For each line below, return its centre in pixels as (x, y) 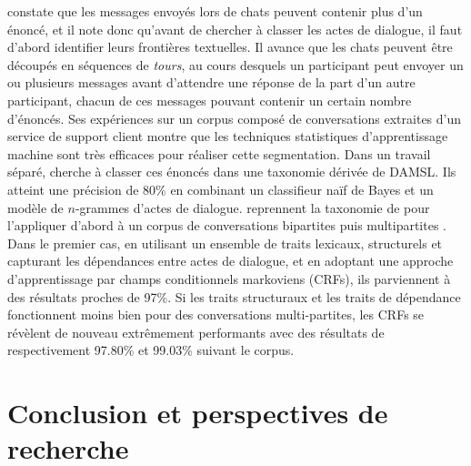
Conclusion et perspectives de (198, 413)
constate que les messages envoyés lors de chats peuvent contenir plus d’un (215, 11)
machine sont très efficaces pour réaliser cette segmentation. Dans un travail (219, 153)
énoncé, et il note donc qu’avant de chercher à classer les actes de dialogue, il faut (235, 29)
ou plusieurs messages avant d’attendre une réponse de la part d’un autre (211, 82)
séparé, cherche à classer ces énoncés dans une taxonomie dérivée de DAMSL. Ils (232, 172)
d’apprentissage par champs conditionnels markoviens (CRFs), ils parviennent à (229, 278)
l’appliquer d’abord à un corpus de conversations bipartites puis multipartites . (227, 225)
